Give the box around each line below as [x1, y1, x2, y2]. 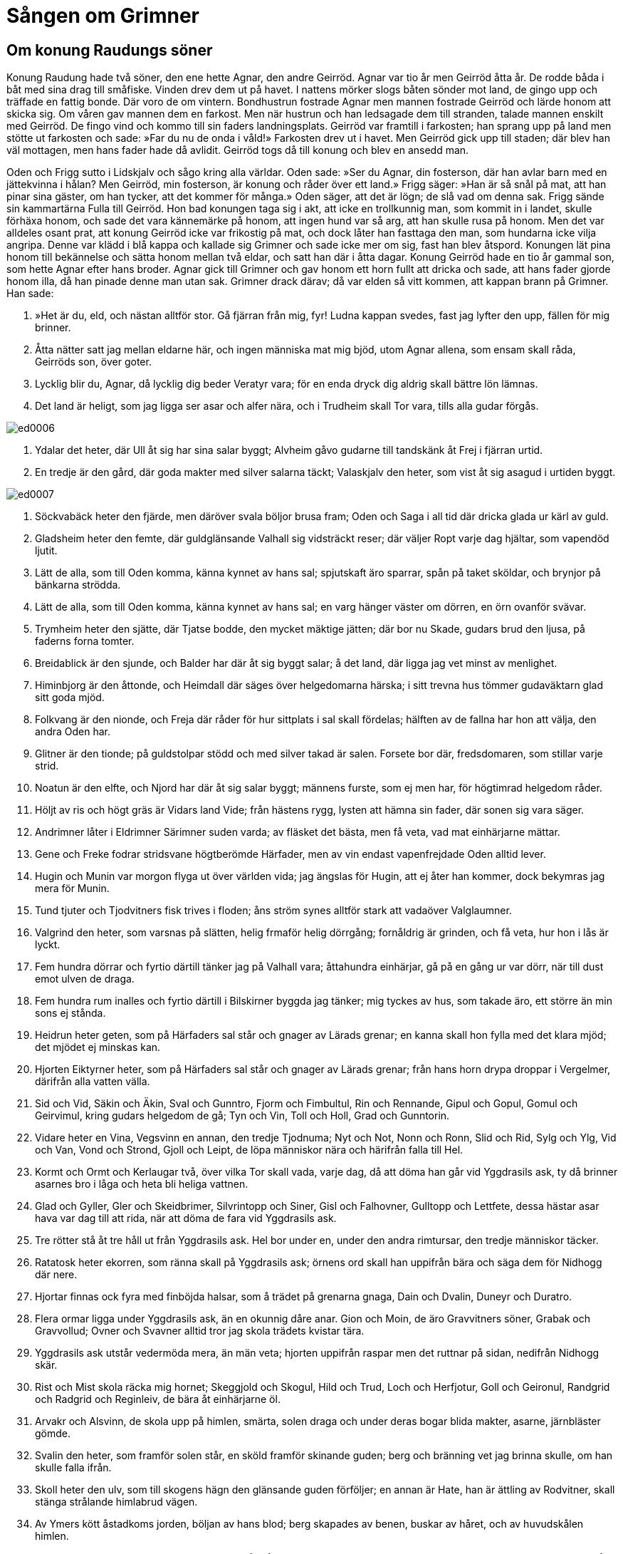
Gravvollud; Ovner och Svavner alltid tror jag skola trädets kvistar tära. [35, 1325, 365, 1337]
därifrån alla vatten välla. [35, 1075, 150, 1088]
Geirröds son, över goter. [35, 356, 152, 368]
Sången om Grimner [6, 4, 200, 28]
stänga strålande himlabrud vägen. [35, 1496, 198, 1508]
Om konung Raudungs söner [6, 41, 213, 59]
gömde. [35, 1427, 71, 1440]
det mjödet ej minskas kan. [35, 1041, 161, 1054]
